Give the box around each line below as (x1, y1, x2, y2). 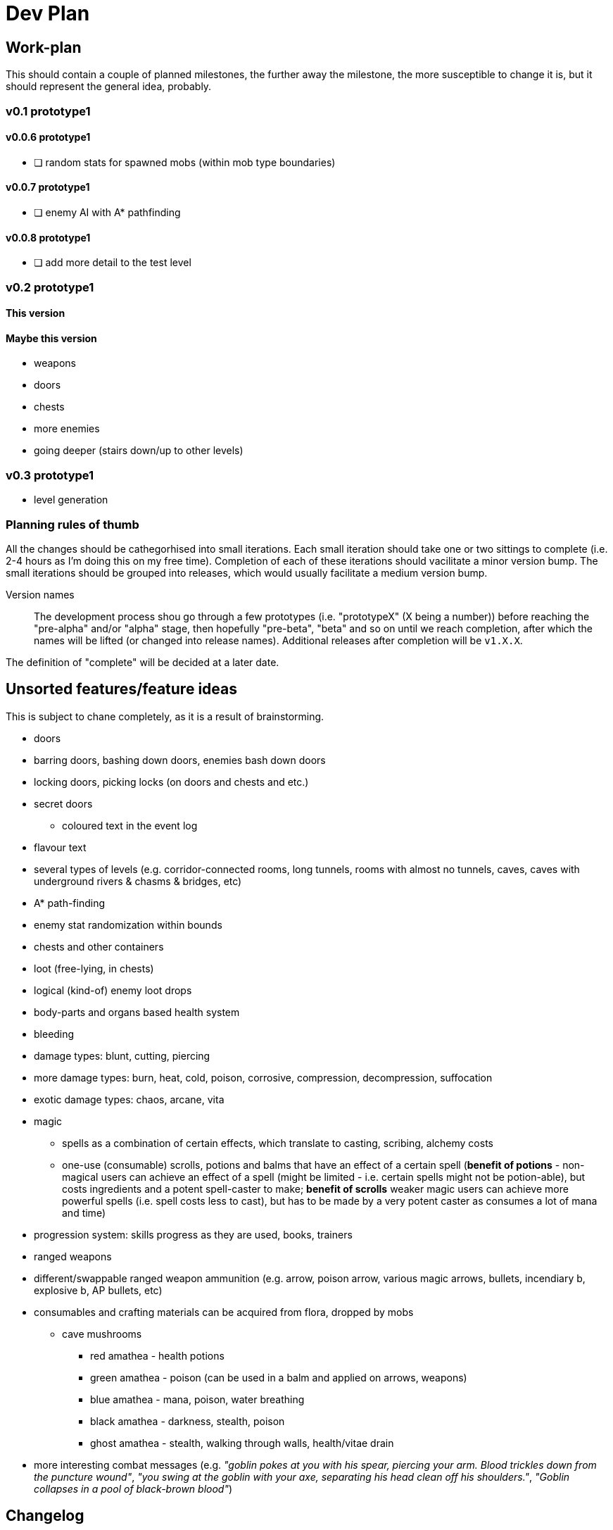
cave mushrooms (62, 1327, 142, 1340)
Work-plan (6, 38, 82, 56)
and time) (62, 1206, 106, 1219)
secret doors (34, 797, 93, 810)
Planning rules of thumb (6, 517, 139, 532)
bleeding (34, 1027, 75, 1040)
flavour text (34, 841, 87, 853)
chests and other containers (34, 940, 164, 953)
